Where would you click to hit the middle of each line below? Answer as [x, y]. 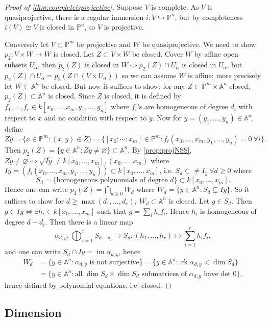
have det [217, 274]
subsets [16, 65]
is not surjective [114, 263]
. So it [240, 189]
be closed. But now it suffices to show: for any [113, 85]
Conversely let [27, 44]
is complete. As [175, 7]
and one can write [33, 251]
